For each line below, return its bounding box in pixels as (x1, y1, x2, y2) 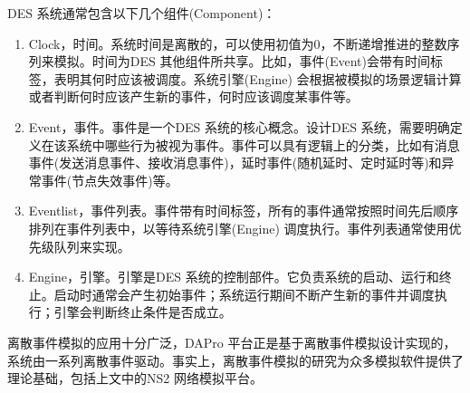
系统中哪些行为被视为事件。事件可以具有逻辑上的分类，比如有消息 (66, 135, 460, 154)
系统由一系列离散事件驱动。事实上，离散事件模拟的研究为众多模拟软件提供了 (7, 350, 464, 369)
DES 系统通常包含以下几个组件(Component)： (7, 4, 276, 22)
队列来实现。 (53, 236, 130, 255)
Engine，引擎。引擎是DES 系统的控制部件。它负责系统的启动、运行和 (28, 267, 439, 286)
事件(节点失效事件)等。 (41, 170, 178, 189)
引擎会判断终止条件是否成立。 (53, 302, 232, 321)
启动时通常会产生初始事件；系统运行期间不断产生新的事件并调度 (53, 284, 435, 303)
